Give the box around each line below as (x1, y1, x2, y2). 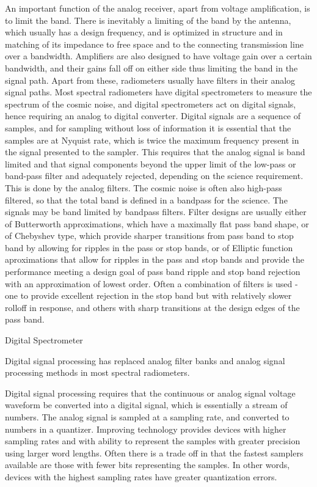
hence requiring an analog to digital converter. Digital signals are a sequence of (5, 109, 301, 122)
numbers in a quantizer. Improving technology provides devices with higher (5, 422, 286, 435)
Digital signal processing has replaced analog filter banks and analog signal (5, 354, 285, 367)
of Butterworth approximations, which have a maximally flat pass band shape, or (5, 217, 309, 230)
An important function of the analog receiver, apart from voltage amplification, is (5, 2, 310, 14)
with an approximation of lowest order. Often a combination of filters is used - (5, 277, 298, 290)
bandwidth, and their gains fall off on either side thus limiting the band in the (5, 61, 298, 74)
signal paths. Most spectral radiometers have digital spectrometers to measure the (5, 86, 312, 98)
